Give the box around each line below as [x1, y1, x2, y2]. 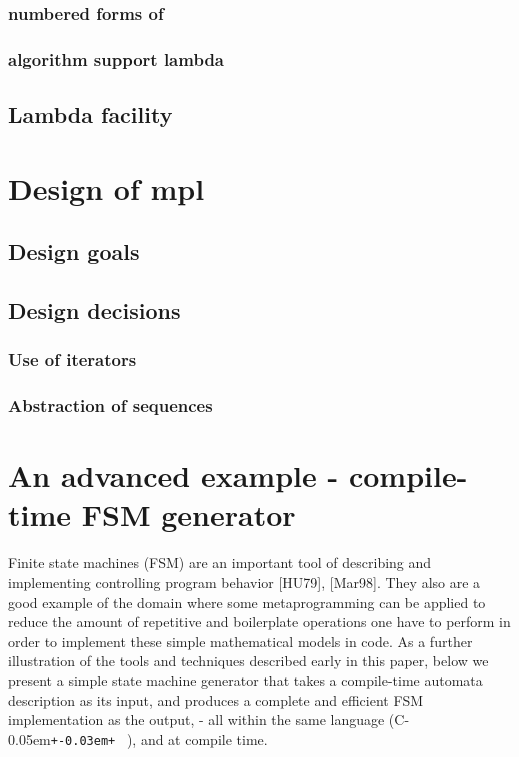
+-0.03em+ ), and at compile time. [50, 728, 268, 749]
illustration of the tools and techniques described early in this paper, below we [8, 650, 489, 671]
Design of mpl [8, 167, 205, 208]
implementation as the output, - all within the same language [8, 709, 385, 730]
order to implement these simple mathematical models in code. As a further [8, 630, 473, 651]
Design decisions [8, 295, 181, 326]
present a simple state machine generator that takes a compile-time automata [8, 669, 483, 690]
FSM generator [81, 494, 296, 535]
